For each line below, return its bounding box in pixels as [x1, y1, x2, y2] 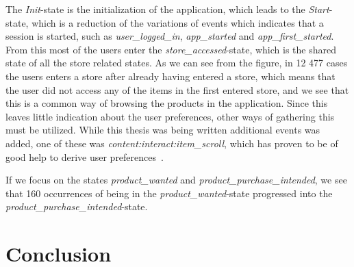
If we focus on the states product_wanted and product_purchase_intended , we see [5, 173, 347, 187]
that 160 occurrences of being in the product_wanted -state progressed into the [5, 186, 333, 200]
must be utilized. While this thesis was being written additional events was [5, 123, 320, 137]
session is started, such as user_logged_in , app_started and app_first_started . [5, 29, 334, 43]
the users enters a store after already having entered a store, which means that [5, 68, 336, 83]
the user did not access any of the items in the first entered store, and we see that [5, 82, 349, 97]
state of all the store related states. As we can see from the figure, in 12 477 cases [5, 55, 348, 70]
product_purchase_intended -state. [5, 199, 148, 214]
